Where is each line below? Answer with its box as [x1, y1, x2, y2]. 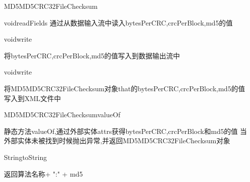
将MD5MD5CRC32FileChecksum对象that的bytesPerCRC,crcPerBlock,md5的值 [4, 83, 245, 93]
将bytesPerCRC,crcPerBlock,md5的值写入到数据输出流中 [4, 50, 180, 60]
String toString [4, 152, 47, 162]
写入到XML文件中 [4, 93, 61, 103]
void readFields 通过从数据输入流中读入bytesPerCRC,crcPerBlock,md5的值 [4, 17, 233, 27]
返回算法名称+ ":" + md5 [4, 168, 83, 179]
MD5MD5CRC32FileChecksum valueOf [4, 109, 120, 120]
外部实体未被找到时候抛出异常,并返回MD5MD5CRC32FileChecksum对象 [4, 135, 230, 146]
